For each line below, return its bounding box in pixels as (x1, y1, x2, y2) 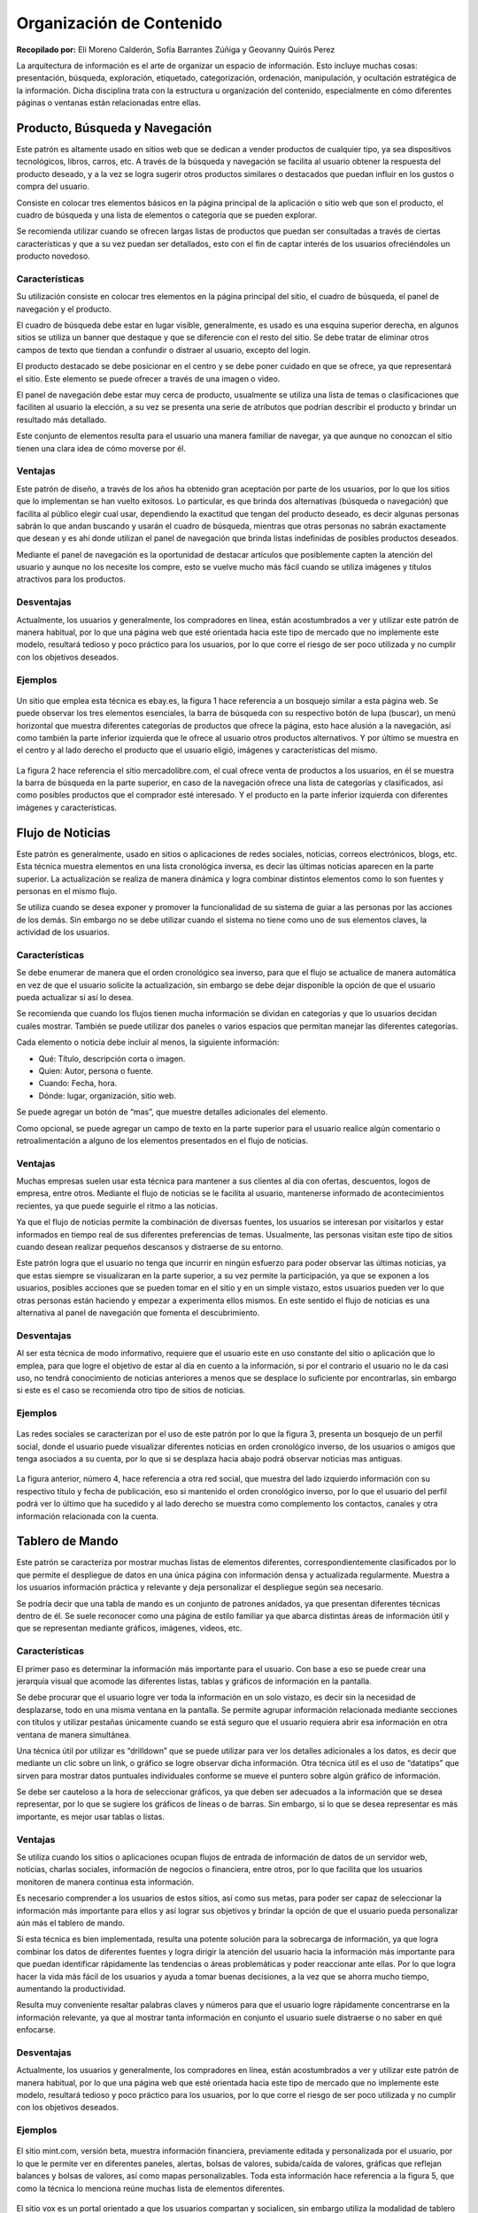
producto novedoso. (16, 251, 90, 261)
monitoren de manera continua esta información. (16, 1877, 195, 1887)
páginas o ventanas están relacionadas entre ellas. (16, 97, 202, 108)
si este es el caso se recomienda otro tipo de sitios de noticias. (16, 1385, 246, 1396)
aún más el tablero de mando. (16, 1917, 126, 1928)
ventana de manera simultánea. (16, 1729, 132, 1739)
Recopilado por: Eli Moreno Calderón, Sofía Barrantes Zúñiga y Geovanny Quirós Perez (16, 44, 335, 55)
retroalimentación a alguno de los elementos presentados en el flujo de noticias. (16, 1135, 309, 1145)
